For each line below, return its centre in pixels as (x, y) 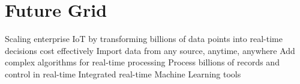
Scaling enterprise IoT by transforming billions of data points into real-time (144, 39)
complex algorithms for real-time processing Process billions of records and (142, 62)
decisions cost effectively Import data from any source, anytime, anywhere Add (150, 50)
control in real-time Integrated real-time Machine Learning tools (123, 73)
